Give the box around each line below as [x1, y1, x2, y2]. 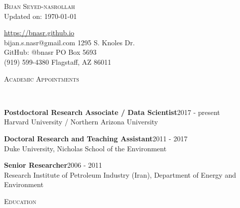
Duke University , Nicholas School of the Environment [4, 143, 167, 153]
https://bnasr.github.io [4, 27, 75, 38]
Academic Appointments [4, 73, 79, 84]
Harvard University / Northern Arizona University [4, 116, 158, 127]
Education [4, 196, 36, 206]
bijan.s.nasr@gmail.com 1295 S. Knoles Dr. [4, 37, 135, 47]
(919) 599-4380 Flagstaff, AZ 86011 [4, 56, 112, 67]
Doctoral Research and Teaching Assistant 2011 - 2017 [4, 133, 188, 143]
